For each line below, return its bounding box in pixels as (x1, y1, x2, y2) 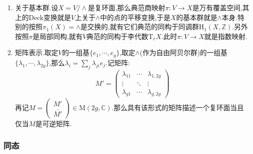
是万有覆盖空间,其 (192, 2, 250, 12)
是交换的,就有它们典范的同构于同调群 (80, 21, 199, 32)
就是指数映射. (204, 31, 248, 41)
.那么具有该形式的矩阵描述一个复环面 (112, 102, 230, 113)
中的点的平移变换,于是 (100, 12, 171, 22)
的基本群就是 (176, 12, 217, 22)
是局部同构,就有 (32, 31, 83, 41)
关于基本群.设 (15, 2, 58, 12)
